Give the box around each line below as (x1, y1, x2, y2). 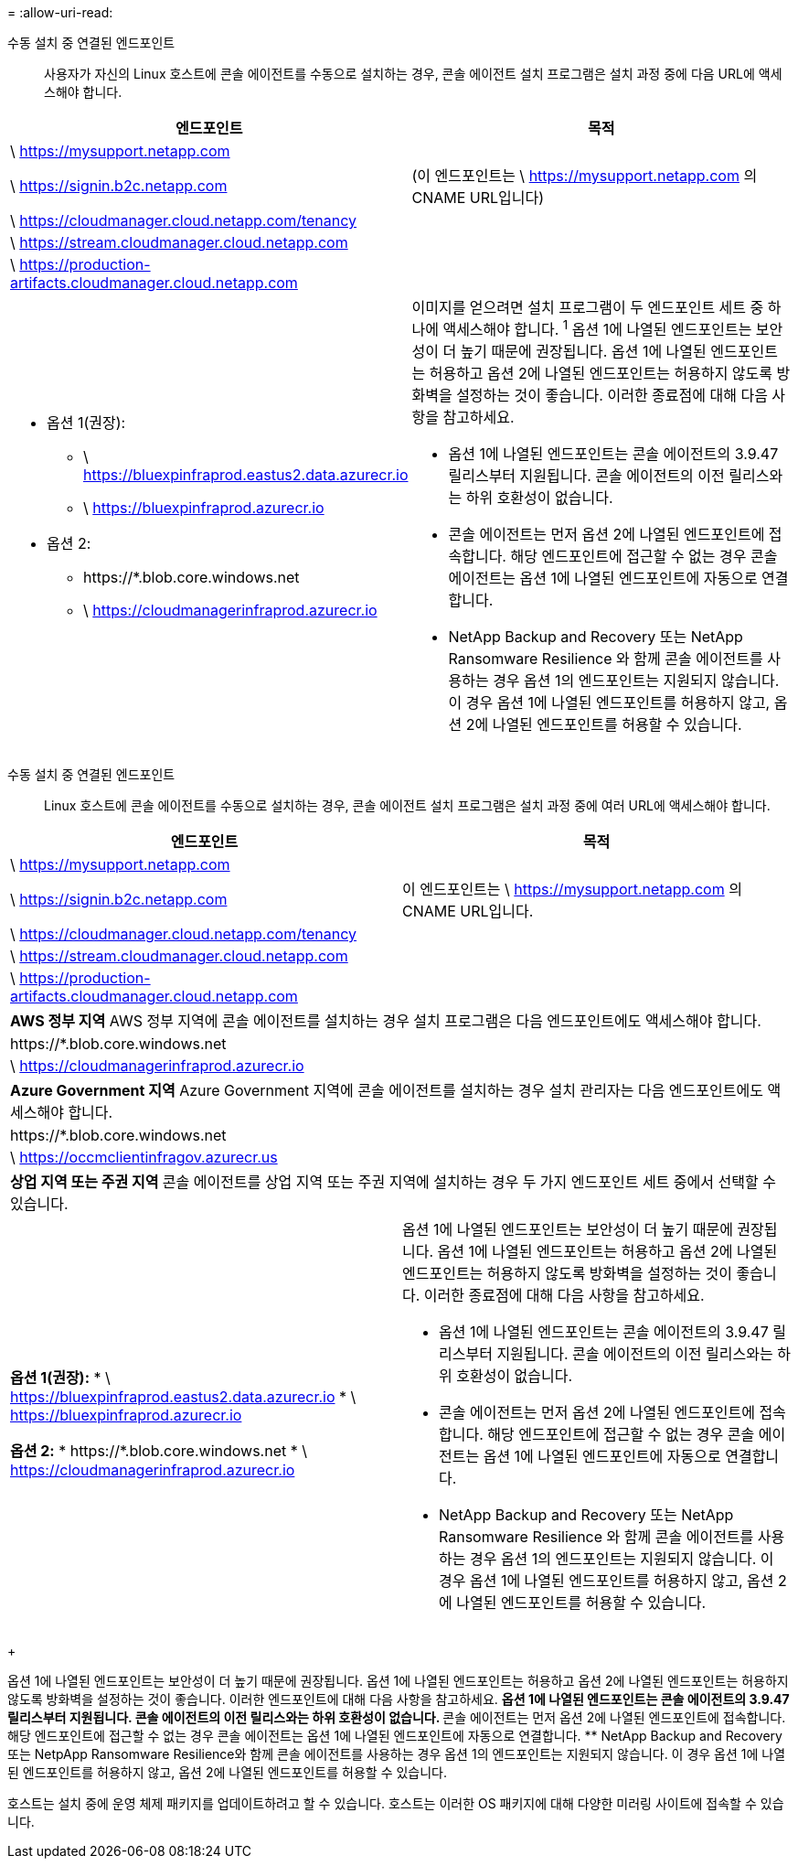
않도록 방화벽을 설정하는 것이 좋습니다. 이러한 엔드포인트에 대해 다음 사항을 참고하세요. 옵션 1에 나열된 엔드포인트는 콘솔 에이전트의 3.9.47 (7, 1691, 790, 1708)
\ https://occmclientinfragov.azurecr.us (10, 1148, 278, 1167)
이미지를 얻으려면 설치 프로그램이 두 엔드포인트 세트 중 (411, 298, 764, 316)
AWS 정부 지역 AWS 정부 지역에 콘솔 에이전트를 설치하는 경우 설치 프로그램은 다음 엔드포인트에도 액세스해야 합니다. (10, 1012, 761, 1031)
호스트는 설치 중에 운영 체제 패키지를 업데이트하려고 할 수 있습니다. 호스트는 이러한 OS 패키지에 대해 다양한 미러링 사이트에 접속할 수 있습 (7, 1796, 784, 1812)
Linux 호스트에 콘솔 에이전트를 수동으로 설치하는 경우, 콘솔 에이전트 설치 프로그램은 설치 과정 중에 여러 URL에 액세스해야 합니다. (44, 798, 771, 814)
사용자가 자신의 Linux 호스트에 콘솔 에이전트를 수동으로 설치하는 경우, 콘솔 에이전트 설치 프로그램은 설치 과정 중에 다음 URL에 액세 (44, 66, 782, 81)
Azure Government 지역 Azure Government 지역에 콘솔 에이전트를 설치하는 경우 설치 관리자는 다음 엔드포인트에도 (10, 1081, 763, 1100)
